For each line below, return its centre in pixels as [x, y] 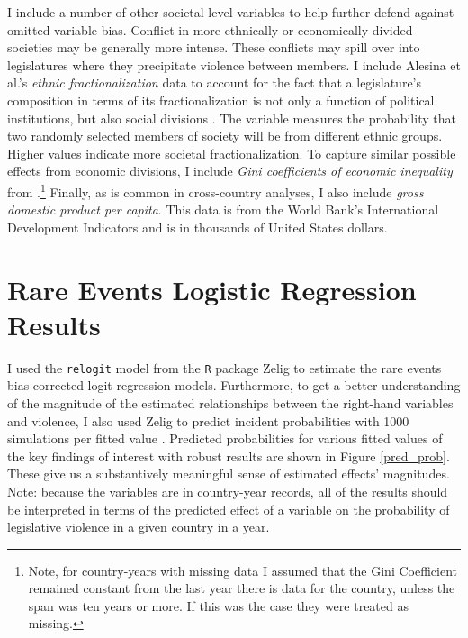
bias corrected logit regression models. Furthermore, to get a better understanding [234, 385]
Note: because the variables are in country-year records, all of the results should [228, 491]
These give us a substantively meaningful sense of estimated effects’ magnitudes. [229, 474]
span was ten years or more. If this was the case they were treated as [218, 605]
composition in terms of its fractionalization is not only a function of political [221, 100]
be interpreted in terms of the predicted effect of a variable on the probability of [229, 509]
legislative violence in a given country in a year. [139, 527]
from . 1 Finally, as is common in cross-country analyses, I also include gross [216, 190]
